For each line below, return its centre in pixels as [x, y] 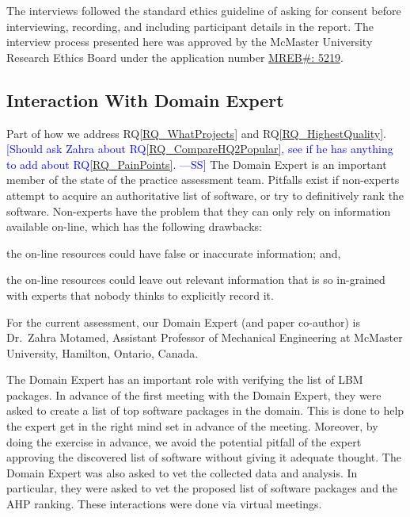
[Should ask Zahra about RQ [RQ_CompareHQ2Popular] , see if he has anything [200, 149]
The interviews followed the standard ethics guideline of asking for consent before [204, 10]
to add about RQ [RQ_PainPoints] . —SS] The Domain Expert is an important [197, 164]
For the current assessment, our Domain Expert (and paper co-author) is [183, 322]
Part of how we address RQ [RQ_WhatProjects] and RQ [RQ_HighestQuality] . [196, 133]
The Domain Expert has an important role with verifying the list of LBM [185, 379]
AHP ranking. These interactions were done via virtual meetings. [164, 504]
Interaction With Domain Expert [145, 100]
